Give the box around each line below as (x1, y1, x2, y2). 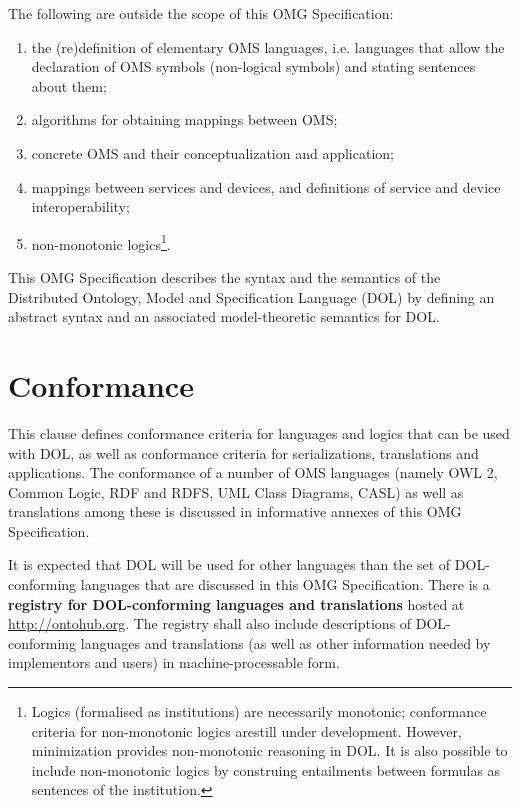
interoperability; (31, 196, 130, 217)
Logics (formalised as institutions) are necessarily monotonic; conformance (31, 701, 487, 722)
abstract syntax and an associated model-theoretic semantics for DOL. (8, 306, 440, 327)
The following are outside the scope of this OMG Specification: (8, 3, 394, 23)
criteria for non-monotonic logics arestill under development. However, (31, 720, 462, 741)
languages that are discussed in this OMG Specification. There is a (80, 574, 490, 595)
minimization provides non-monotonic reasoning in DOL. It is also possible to (31, 740, 508, 761)
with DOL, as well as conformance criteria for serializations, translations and (8, 442, 479, 463)
